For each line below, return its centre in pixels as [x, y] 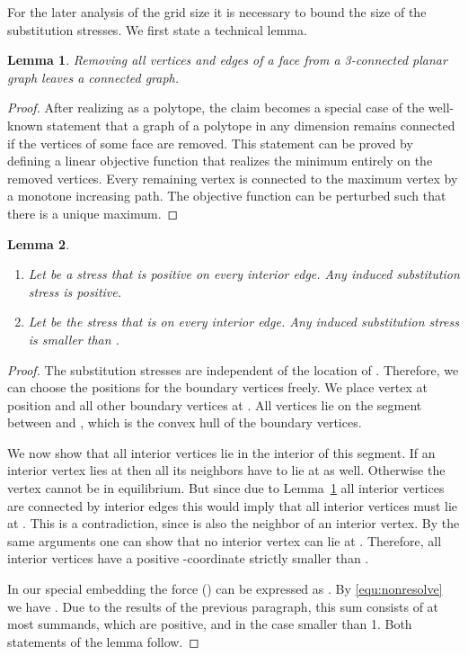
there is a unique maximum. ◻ [93, 213]
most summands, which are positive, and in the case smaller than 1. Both [210, 624]
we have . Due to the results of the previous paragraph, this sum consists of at [223, 606]
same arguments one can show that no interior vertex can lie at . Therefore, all [225, 540]
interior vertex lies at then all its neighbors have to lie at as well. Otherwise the [226, 470]
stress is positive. [75, 291]
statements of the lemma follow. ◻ [103, 641]
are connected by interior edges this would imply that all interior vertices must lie [233, 505]
